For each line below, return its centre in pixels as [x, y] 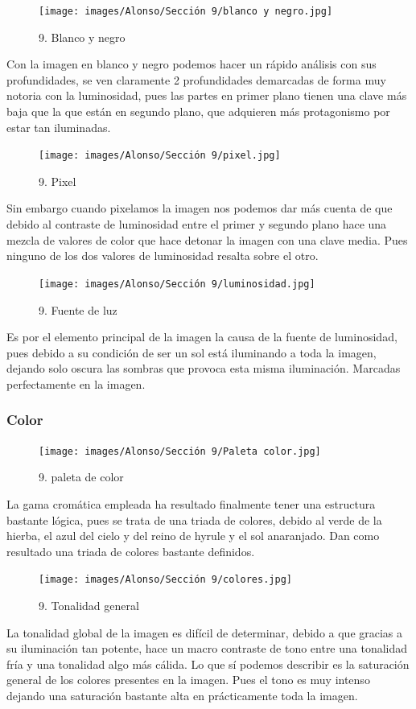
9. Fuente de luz [78, 309]
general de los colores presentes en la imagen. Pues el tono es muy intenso [188, 680]
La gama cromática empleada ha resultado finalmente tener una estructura [191, 503]
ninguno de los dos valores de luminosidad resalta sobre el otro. [163, 256]
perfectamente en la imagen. [76, 383]
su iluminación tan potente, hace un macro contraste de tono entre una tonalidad [207, 648]
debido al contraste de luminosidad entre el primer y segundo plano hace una [197, 224]
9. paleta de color [81, 477]
